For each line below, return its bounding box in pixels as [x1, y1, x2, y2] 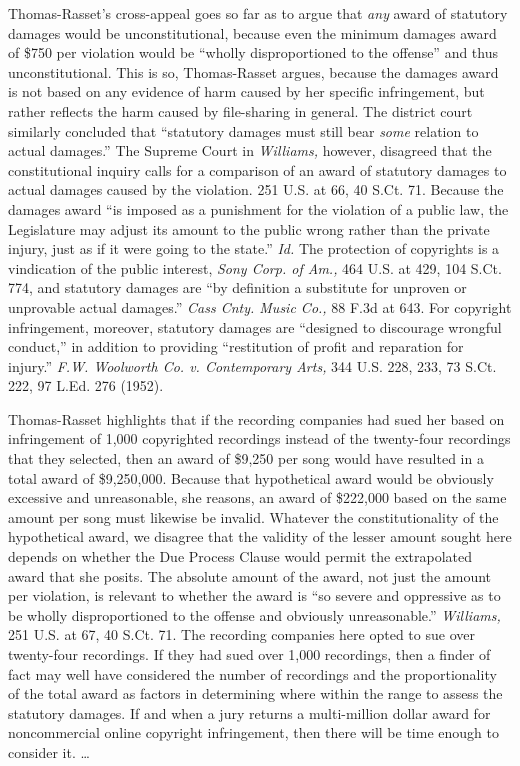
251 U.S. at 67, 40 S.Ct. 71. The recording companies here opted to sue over [8, 624, 475, 645]
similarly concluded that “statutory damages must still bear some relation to [8, 120, 479, 141]
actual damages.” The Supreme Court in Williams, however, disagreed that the [8, 140, 492, 161]
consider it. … [8, 741, 90, 762]
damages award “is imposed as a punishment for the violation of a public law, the [8, 198, 509, 219]
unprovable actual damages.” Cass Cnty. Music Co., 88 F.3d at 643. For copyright [8, 296, 512, 317]
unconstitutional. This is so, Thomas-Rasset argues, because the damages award [8, 61, 499, 82]
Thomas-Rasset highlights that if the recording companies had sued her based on [8, 408, 505, 429]
